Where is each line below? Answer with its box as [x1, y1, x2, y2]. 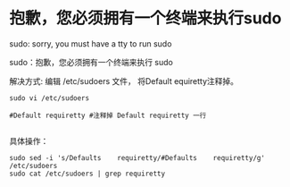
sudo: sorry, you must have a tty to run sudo [9, 38, 172, 49]
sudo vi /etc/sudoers [9, 93, 90, 103]
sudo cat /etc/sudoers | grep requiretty [9, 169, 166, 178]
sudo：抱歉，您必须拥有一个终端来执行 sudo [9, 56, 174, 67]
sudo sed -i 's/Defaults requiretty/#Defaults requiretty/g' [9, 153, 266, 162]
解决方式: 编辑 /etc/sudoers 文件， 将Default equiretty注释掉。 [9, 75, 239, 86]
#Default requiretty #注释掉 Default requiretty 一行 [9, 111, 207, 120]
